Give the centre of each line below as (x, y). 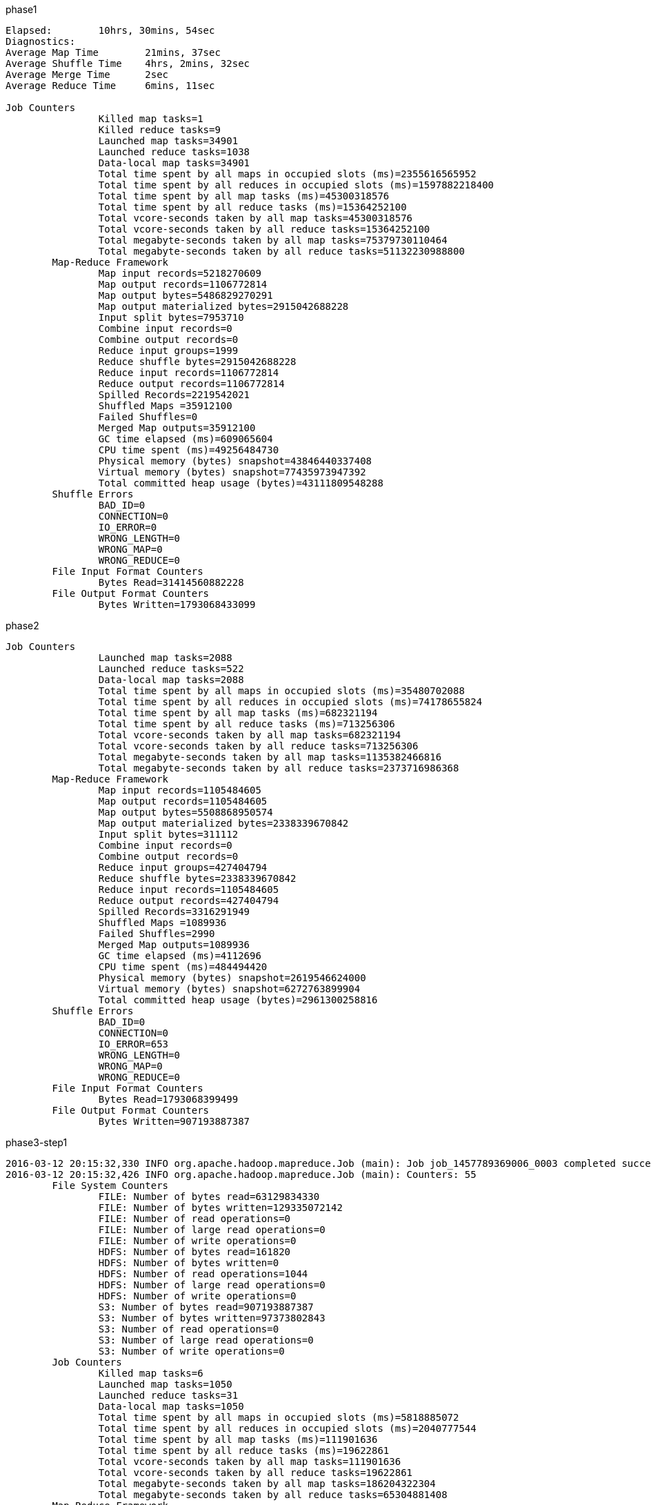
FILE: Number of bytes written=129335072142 (220, 1208)
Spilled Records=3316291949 (174, 912)
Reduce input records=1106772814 (189, 373)
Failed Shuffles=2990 (157, 934)
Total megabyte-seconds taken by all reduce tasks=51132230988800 (281, 251)
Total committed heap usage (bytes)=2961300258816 (238, 1000)
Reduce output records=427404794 (189, 901)
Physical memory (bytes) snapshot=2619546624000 (232, 978)
